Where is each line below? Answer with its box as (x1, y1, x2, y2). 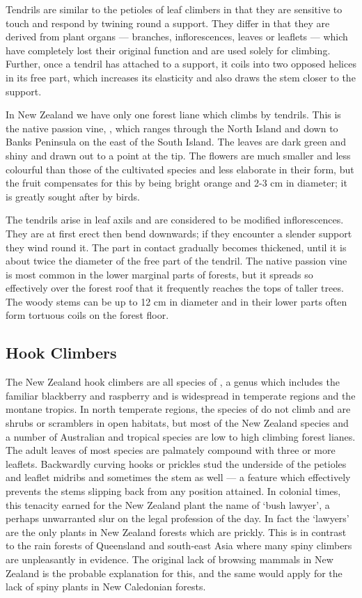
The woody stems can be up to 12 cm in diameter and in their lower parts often (6, 294, 347, 308)
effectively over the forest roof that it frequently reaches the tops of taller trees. (6, 281, 344, 295)
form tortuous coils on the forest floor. (6, 308, 169, 322)
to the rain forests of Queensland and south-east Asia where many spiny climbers (6, 538, 352, 553)
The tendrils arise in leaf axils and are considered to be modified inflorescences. (6, 212, 344, 227)
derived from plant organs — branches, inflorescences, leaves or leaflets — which (6, 29, 348, 44)
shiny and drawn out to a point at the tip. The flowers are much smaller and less (6, 148, 351, 162)
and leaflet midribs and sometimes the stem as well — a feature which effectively (6, 470, 351, 485)
